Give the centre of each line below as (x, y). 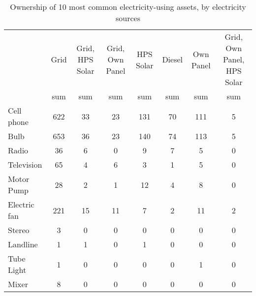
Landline (23, 244)
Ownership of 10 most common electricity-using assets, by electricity (128, 7)
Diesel (173, 59)
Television (25, 164)
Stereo (19, 230)
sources (128, 18)
